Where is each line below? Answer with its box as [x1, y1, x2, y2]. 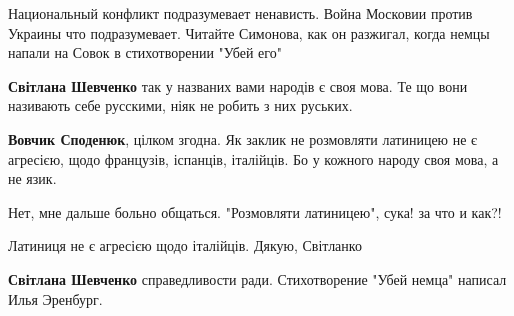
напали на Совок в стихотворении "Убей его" [8, 42, 282, 63]
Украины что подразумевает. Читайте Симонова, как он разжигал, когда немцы [8, 22, 490, 43]
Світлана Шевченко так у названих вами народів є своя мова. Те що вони [8, 75, 468, 96]
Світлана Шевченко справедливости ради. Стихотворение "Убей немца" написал [8, 268, 507, 289]
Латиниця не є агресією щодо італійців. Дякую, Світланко [8, 235, 362, 256]
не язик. [8, 168, 57, 189]
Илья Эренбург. [8, 288, 103, 309]
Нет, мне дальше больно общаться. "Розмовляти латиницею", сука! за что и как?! [8, 201, 502, 222]
